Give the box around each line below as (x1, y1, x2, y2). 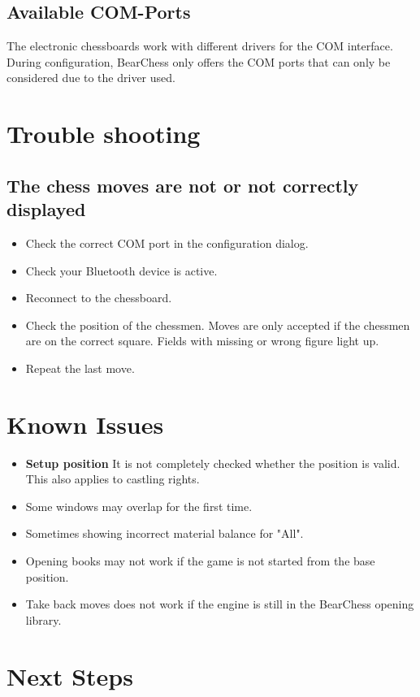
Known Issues (6, 407, 164, 440)
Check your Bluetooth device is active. (25, 262, 218, 279)
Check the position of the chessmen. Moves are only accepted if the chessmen (25, 316, 410, 333)
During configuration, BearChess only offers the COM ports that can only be (6, 53, 391, 70)
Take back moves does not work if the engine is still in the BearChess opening (25, 595, 414, 613)
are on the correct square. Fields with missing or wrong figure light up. (25, 332, 379, 349)
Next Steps (6, 659, 133, 692)
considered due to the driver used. (6, 69, 175, 86)
